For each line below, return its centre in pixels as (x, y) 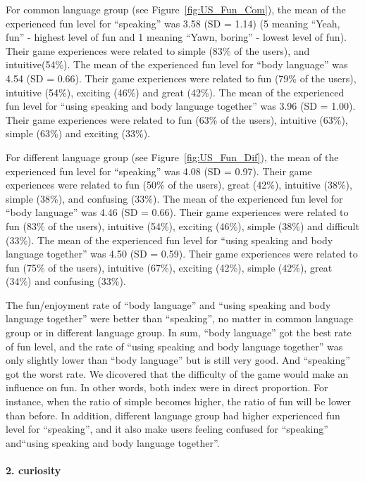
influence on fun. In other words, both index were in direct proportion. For (167, 387)
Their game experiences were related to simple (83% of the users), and (158, 50)
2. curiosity (33, 470)
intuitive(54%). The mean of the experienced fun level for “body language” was (177, 64)
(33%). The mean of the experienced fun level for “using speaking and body (169, 240)
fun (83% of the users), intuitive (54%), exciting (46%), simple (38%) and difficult (182, 226)
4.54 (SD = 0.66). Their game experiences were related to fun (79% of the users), (181, 78)
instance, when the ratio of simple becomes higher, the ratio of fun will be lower (178, 401)
